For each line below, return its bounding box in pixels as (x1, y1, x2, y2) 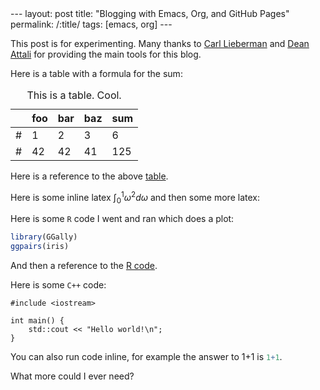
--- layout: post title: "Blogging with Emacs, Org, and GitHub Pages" (10, 8, 290, 19)
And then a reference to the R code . (10, 260, 158, 272)
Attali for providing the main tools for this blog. (10, 48, 202, 60)
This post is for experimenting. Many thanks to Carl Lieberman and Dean (10, 38, 310, 49)
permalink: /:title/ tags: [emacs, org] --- (10, 18, 173, 30)
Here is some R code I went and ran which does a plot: (10, 213, 235, 225)
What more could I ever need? (10, 370, 135, 382)
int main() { (10, 316, 65, 326)
